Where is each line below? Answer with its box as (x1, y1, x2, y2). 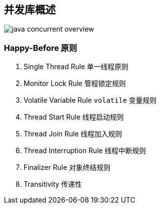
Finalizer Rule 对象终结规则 (24, 163, 111, 172)
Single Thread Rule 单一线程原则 (24, 62, 128, 71)
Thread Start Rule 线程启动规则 (24, 113, 124, 122)
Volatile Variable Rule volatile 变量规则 (24, 96, 157, 105)
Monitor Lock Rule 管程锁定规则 (24, 79, 126, 88)
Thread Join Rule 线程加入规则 (24, 129, 122, 138)
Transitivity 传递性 (24, 180, 82, 189)
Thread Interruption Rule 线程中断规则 (24, 146, 146, 155)
